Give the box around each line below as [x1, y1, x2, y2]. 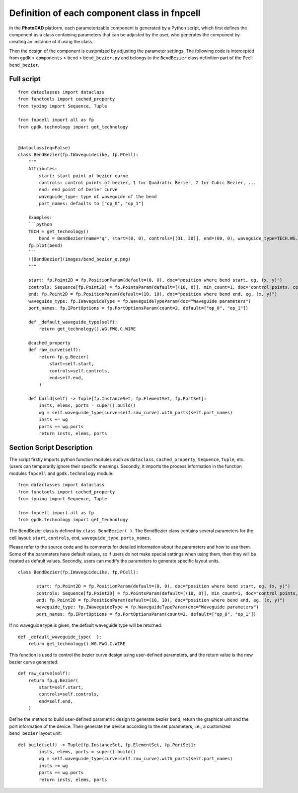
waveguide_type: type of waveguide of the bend [39, 194, 157, 199]
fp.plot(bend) [28, 242, 63, 248]
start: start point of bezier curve [39, 173, 129, 179]
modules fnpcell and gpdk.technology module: [9, 470, 114, 476]
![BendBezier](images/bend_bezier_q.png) [28, 256, 131, 262]
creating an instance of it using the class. [9, 39, 94, 45]
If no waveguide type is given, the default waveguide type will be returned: [9, 622, 162, 628]
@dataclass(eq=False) [18, 145, 71, 151]
